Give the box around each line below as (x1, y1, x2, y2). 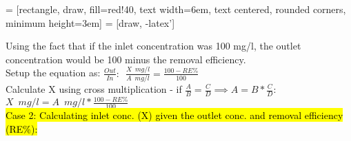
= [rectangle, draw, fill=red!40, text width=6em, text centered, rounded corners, (6, 2, 346, 16)
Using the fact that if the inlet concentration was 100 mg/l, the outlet (6, 39, 301, 53)
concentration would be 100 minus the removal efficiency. (6, 52, 246, 66)
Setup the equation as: (6, 65, 101, 80)
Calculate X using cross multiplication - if (6, 82, 182, 96)
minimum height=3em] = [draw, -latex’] (6, 15, 175, 30)
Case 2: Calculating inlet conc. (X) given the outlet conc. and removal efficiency (6, 108, 343, 122)
